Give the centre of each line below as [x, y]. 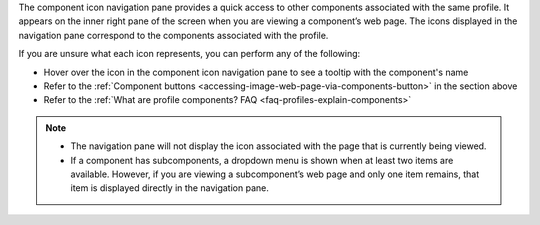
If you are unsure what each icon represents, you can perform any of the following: [189, 54]
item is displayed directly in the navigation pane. [169, 188]
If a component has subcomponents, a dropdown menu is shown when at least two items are [262, 160]
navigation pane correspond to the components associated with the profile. [173, 35]
